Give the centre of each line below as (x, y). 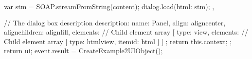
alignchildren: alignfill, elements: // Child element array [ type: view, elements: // (126, 32)
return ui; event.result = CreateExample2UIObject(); (83, 51)
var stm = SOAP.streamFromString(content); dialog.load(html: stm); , (109, 6)
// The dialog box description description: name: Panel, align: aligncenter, (115, 22)
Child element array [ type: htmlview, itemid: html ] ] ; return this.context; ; (118, 41)
